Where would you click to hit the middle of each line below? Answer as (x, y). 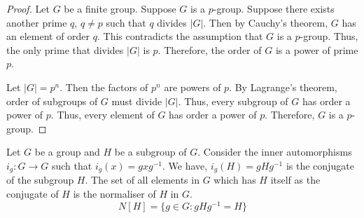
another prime (37, 22)
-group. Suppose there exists (274, 8)
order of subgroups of (52, 101)
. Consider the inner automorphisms (275, 152)
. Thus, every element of (103, 115)
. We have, (185, 165)
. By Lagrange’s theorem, (283, 87)
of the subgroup (40, 180)
